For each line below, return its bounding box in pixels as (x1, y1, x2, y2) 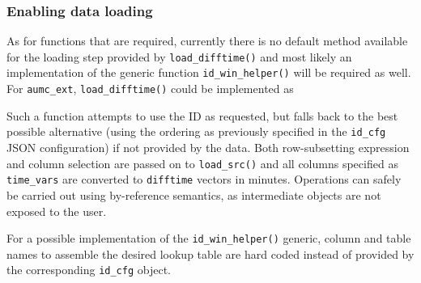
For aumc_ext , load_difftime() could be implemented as (6, 80, 294, 97)
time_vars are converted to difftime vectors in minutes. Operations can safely (6, 171, 402, 188)
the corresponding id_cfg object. (6, 261, 171, 278)
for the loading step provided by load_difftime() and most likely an (6, 48, 352, 65)
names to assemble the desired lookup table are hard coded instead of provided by (6, 245, 415, 262)
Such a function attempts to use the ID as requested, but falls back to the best (6, 107, 398, 124)
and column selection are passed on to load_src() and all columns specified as (6, 154, 398, 171)
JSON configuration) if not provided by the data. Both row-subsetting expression (6, 139, 410, 156)
